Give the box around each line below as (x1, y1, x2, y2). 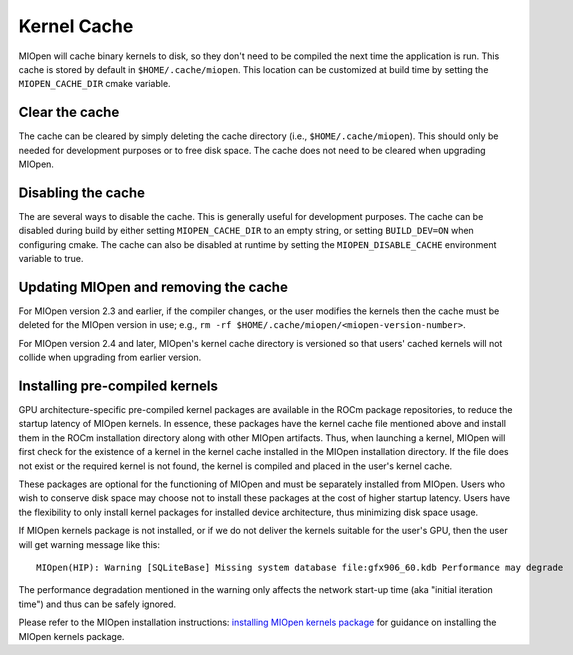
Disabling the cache (18, 184, 145, 201)
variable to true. (18, 253, 84, 265)
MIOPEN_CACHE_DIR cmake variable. (18, 78, 171, 90)
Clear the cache (18, 104, 120, 121)
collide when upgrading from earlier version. (18, 351, 202, 364)
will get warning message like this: (18, 538, 160, 550)
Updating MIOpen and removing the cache (18, 278, 289, 295)
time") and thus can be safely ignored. (18, 598, 177, 610)
